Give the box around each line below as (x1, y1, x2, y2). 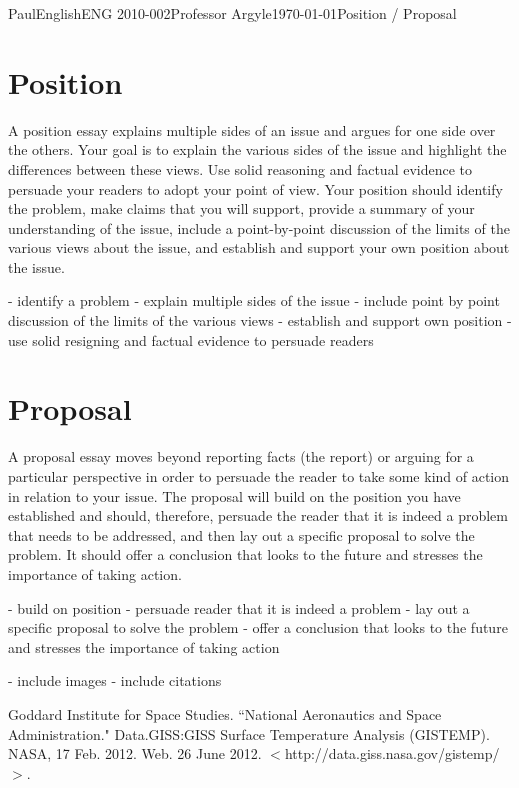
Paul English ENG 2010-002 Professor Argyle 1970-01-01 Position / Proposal (8, 3, 457, 23)
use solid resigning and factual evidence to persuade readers (8, 329, 374, 350)
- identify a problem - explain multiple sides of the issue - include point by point (8, 290, 500, 311)
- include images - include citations (8, 670, 222, 691)
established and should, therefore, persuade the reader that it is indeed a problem (8, 505, 508, 526)
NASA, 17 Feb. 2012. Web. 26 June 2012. (8, 743, 262, 764)
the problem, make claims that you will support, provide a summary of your (8, 198, 475, 219)
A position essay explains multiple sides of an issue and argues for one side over (8, 119, 496, 140)
